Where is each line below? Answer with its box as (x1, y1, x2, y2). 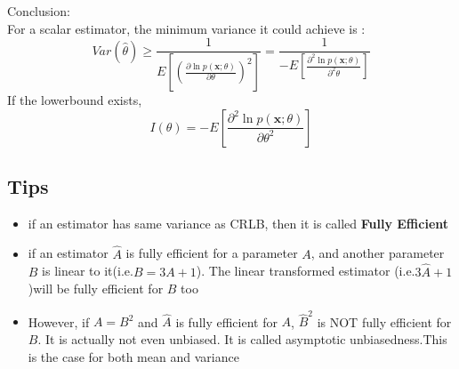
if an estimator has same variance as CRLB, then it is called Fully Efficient (28, 213, 449, 232)
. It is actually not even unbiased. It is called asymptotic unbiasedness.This (37, 330, 447, 349)
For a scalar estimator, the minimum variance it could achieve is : (7, 19, 366, 37)
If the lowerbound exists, (7, 91, 142, 109)
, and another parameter (310, 244, 445, 262)
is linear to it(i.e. (42, 261, 133, 280)
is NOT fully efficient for (317, 312, 452, 331)
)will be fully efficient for (28, 279, 164, 298)
